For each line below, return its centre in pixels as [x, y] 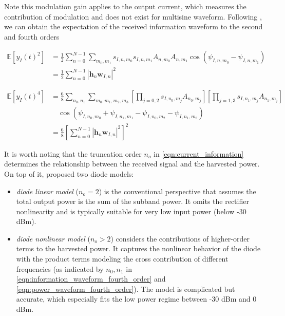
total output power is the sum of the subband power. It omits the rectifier [132, 201]
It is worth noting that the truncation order [73, 153]
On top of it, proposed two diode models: [69, 173]
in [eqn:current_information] [199, 153]
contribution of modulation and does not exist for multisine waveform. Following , [133, 16]
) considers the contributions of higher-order [180, 238]
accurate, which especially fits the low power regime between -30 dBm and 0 [136, 299]
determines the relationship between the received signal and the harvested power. [132, 164]
